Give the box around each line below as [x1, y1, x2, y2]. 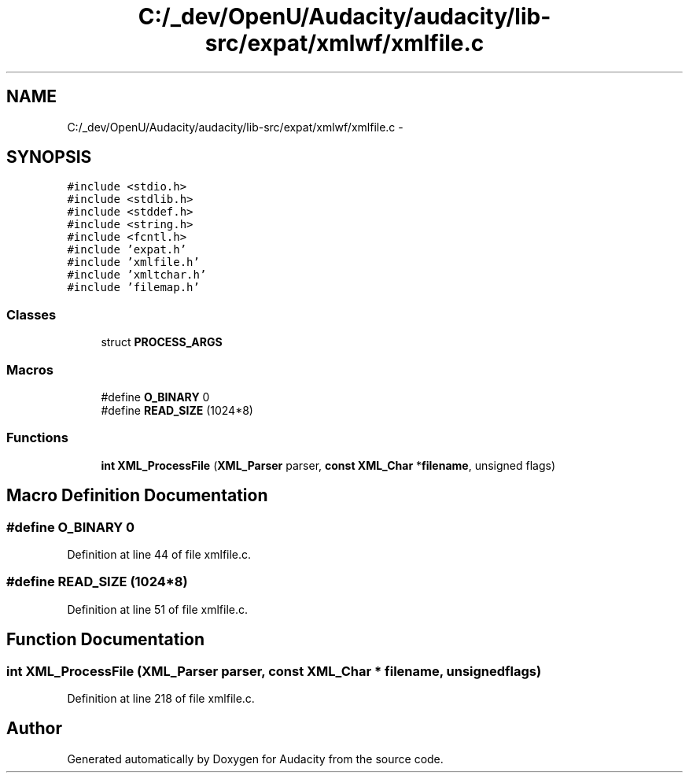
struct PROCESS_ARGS [101, 335, 223, 349]
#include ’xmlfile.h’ [67, 256, 200, 269]
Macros [6, 361, 53, 378]
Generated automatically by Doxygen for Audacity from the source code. [67, 751, 444, 766]
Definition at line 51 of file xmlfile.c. [67, 602, 248, 616]
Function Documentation [6, 629, 204, 650]
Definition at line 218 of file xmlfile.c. [67, 691, 255, 705]
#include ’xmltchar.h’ [67, 268, 207, 282]
